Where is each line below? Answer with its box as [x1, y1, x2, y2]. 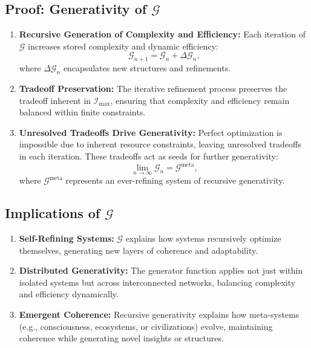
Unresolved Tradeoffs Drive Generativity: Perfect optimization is [19, 126, 283, 138]
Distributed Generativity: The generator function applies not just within [19, 264, 303, 277]
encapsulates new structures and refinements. [63, 62, 231, 74]
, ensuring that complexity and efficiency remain [110, 94, 290, 106]
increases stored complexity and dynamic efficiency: [28, 39, 218, 52]
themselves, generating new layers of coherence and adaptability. [19, 243, 258, 256]
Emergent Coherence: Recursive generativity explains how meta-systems [19, 308, 300, 321]
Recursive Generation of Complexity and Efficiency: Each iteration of [19, 28, 306, 40]
